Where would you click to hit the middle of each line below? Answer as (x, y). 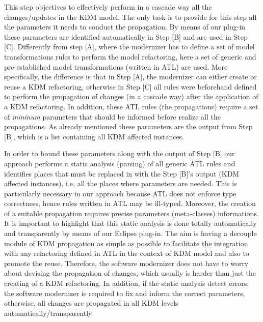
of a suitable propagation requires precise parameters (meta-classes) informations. (131, 213)
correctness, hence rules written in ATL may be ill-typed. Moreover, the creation (130, 203)
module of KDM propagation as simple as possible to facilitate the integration (126, 243)
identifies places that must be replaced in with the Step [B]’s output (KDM (122, 173)
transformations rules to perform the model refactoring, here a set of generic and (130, 56)
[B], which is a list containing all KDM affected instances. (94, 136)
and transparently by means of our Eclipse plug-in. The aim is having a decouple (130, 233)
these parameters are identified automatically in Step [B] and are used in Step (126, 36)
